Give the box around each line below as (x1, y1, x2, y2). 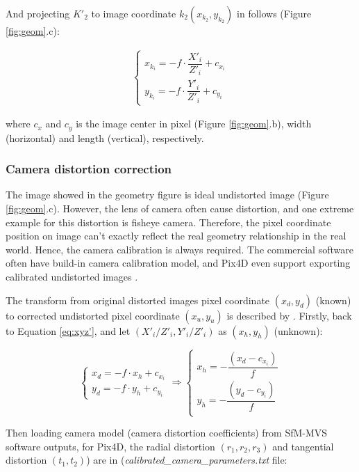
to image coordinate (91, 6, 176, 20)
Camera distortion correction (6, 160, 172, 178)
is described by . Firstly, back (226, 308, 352, 322)
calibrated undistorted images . (6, 269, 138, 284)
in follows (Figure (237, 6, 312, 20)
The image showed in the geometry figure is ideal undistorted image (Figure (6, 187, 329, 202)
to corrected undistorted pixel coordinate (6, 308, 180, 322)
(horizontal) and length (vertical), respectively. (6, 130, 204, 145)
